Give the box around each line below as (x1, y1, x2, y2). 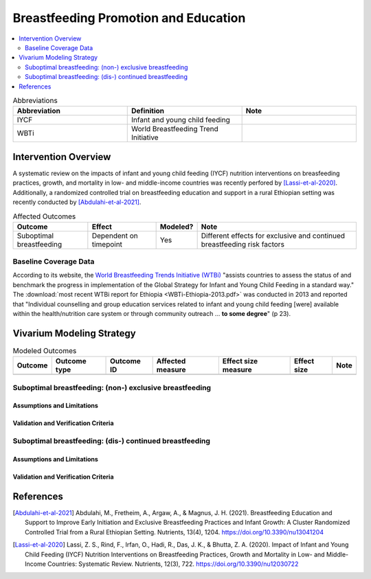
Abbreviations (12, 96, 58, 106)
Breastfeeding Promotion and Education (12, 10, 246, 25)
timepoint (91, 239, 123, 249)
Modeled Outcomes (12, 346, 77, 356)
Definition (131, 106, 165, 116)
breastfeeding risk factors (201, 239, 285, 249)
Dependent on (91, 231, 138, 240)
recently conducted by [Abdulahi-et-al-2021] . (12, 198, 142, 206)
